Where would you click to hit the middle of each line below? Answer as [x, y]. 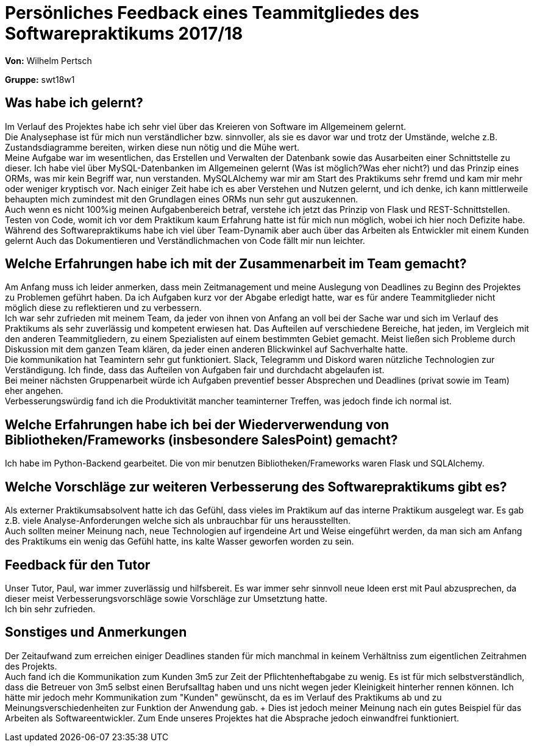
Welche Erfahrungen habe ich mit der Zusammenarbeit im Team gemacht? [236, 264]
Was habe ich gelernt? [74, 103]
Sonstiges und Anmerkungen [96, 632]
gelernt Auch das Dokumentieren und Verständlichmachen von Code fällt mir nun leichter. [185, 240]
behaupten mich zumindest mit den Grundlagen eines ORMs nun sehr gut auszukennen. [182, 199]
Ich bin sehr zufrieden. [50, 609]
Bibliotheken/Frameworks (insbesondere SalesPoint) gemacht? [201, 440]
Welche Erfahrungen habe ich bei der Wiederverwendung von [197, 424]
